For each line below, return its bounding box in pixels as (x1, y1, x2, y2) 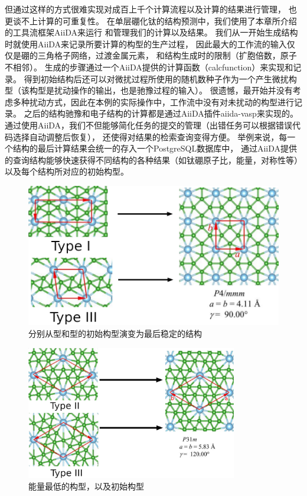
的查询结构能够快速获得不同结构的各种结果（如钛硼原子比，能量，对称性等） (5, 153, 302, 166)
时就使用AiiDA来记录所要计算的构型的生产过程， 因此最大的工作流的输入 (5, 37, 287, 50)
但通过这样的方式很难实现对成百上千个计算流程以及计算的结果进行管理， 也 (5, 3, 297, 15)
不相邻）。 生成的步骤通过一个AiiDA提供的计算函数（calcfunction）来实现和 (5, 60, 293, 73)
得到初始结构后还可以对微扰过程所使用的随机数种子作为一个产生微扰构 (24, 72, 297, 85)
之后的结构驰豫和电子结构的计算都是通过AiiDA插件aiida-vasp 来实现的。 (24, 107, 298, 120)
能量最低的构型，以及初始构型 (28, 480, 144, 492)
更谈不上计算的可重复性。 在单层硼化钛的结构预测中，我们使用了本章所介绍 (5, 14, 297, 27)
